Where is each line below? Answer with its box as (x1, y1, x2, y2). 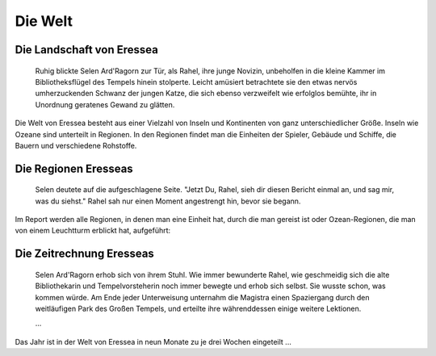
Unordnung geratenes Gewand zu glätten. (35, 99, 175, 109)
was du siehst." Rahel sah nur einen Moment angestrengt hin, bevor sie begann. (35, 196, 301, 206)
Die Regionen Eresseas (15, 161, 133, 175)
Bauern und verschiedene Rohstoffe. (15, 140, 137, 150)
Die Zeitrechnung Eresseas (15, 247, 155, 261)
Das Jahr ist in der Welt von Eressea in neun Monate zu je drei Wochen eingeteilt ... (15, 337, 292, 346)
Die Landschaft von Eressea (15, 43, 159, 57)
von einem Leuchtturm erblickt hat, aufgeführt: (15, 226, 171, 236)
